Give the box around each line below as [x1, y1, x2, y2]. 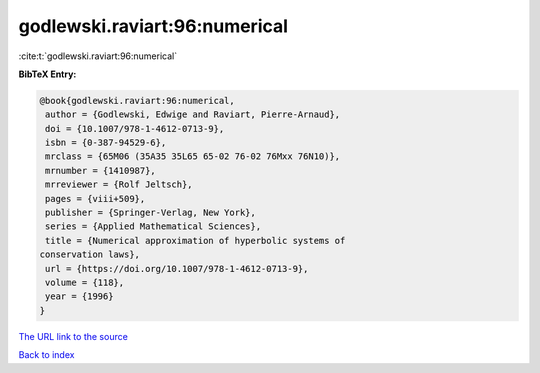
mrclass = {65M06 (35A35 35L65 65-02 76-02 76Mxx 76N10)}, [45, 151, 341, 162]
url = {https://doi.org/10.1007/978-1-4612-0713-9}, [45, 263, 309, 274]
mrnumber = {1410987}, [45, 165, 157, 176]
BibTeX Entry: [18, 68, 77, 80]
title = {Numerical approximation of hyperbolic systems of [45, 235, 346, 246]
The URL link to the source [18, 330, 129, 342]
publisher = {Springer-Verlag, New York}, [45, 207, 257, 219]
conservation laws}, [39, 249, 140, 260]
